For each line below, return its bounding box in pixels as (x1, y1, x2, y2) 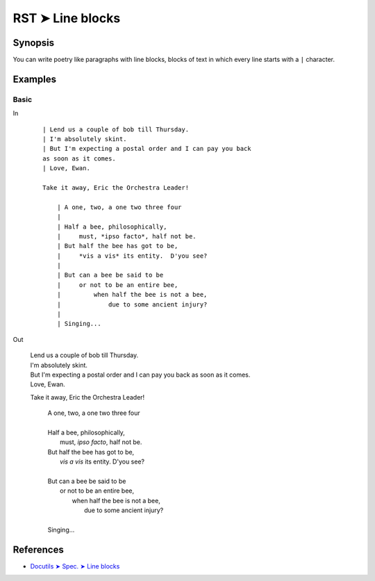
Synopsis (12, 37, 55, 49)
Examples (12, 73, 57, 85)
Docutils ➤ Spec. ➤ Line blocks (30, 562, 120, 570)
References (12, 543, 64, 555)
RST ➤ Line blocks (12, 10, 121, 26)
